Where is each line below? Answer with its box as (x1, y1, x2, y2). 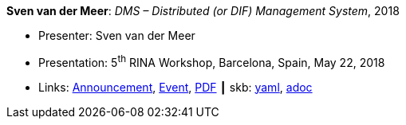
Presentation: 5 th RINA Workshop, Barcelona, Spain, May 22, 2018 (38, 53, 385, 69)
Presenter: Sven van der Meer (38, 29, 195, 42)
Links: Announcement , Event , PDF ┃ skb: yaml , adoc (38, 80, 313, 94)
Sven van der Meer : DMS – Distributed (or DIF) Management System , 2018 (6, 4, 400, 18)
